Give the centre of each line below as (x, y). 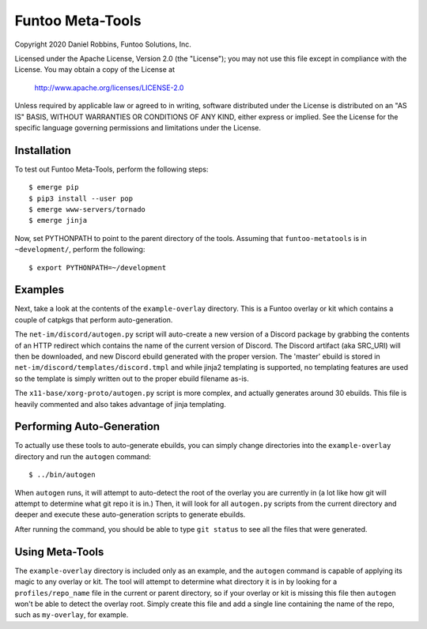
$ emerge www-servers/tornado (87, 209)
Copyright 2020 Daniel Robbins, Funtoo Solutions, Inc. (103, 44)
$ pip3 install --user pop (81, 198)
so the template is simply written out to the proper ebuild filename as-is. (132, 379)
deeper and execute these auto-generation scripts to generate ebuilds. (130, 514)
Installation (43, 150)
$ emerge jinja (58, 220)
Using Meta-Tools (59, 552)
